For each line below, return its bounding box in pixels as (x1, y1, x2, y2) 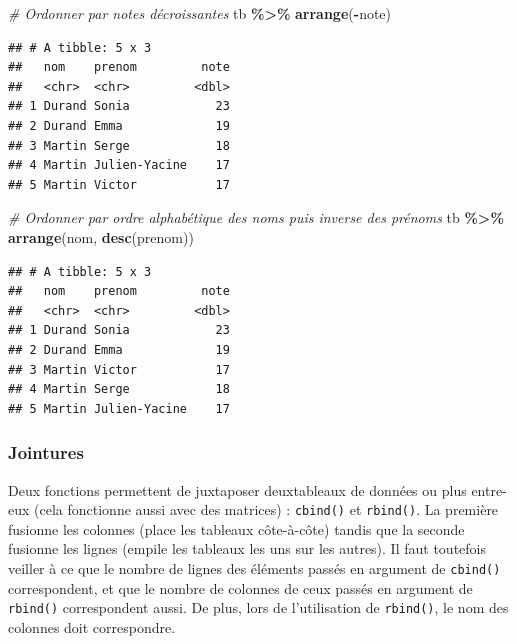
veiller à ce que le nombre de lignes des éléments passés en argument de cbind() (8, 557, 501, 578)
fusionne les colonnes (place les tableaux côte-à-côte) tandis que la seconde (8, 518, 465, 539)
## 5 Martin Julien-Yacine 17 (8, 401, 230, 416)
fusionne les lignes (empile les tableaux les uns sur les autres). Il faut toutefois (8, 538, 486, 559)
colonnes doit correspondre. (8, 616, 176, 637)
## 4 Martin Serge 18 (8, 382, 230, 397)
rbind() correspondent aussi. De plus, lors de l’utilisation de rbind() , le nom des (8, 597, 509, 618)
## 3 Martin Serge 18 (8, 138, 230, 153)
